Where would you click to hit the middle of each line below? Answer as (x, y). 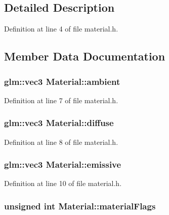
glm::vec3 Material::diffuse (59, 123)
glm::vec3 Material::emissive (63, 164)
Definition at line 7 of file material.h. (61, 100)
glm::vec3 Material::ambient (62, 81)
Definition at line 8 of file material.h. (61, 142)
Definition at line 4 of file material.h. (61, 29)
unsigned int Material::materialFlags (80, 206)
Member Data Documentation (85, 56)
